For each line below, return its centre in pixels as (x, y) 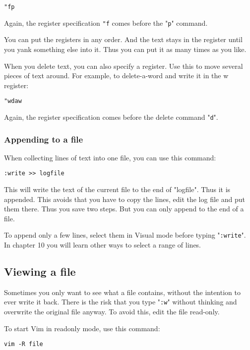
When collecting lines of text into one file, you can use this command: (110, 157)
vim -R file (24, 344)
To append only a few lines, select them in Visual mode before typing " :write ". (125, 235)
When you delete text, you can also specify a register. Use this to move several (124, 66)
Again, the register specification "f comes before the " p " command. (106, 23)
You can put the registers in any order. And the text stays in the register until (123, 39)
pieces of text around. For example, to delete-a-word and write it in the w (116, 75)
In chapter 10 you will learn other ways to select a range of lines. (103, 245)
